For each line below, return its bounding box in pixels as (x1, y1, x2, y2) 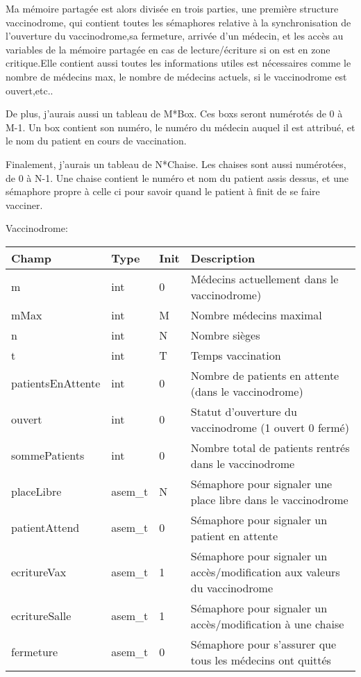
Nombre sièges (190, 326, 260, 343)
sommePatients (11, 447, 85, 464)
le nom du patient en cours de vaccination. (6, 133, 187, 148)
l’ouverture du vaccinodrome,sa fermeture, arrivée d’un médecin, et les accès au (6, 28, 344, 43)
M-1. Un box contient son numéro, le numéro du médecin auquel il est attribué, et (6, 119, 355, 134)
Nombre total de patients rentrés (190, 439, 350, 455)
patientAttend (11, 519, 80, 536)
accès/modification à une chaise (190, 615, 344, 632)
